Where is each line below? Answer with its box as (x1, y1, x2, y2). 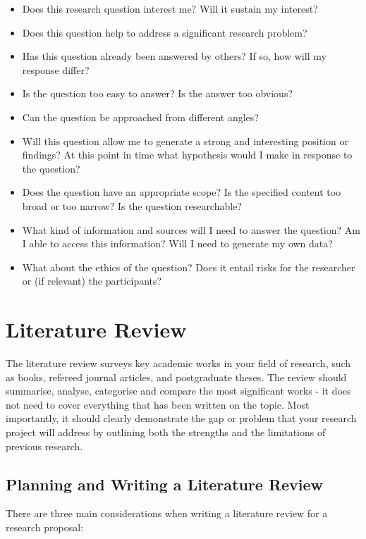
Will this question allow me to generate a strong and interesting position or (22, 133, 348, 148)
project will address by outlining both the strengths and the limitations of (6, 425, 326, 439)
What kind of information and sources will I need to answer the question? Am (22, 222, 360, 237)
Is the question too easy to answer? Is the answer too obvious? (22, 86, 293, 101)
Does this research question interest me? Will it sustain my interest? (22, 1, 318, 16)
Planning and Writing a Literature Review (6, 473, 324, 495)
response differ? (22, 62, 90, 77)
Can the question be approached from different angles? (22, 109, 259, 124)
